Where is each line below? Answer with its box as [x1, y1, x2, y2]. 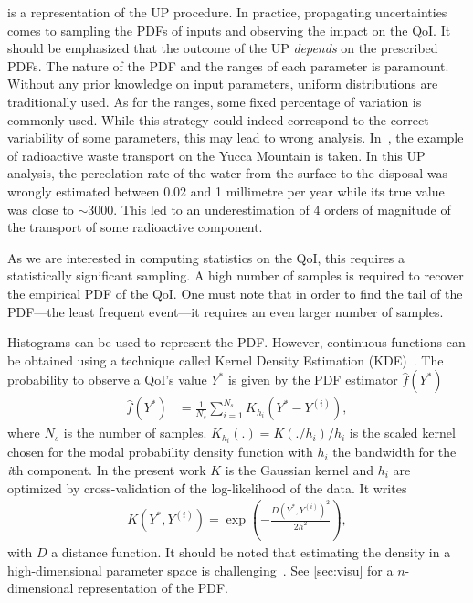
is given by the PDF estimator [227, 370, 398, 389]
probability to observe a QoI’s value [7, 370, 207, 389]
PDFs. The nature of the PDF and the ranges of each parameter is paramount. [7, 56, 449, 75]
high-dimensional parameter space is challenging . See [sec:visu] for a [7, 560, 394, 579]
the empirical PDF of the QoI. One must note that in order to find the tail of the [7, 283, 463, 302]
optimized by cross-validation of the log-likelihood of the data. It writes [7, 478, 407, 497]
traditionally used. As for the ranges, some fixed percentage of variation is [7, 91, 422, 111]
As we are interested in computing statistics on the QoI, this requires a [7, 248, 405, 267]
